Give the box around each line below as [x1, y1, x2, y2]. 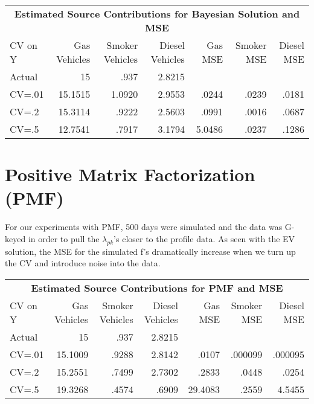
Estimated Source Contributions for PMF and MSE [31, 280, 283, 295]
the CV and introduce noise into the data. [5, 257, 161, 269]
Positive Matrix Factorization [5, 162, 255, 187]
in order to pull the [28, 232, 100, 245]
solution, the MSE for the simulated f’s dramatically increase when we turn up [5, 245, 296, 257]
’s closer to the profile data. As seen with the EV [114, 232, 295, 245]
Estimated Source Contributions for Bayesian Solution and [14, 7, 300, 21]
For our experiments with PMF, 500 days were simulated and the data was [5, 220, 283, 233]
